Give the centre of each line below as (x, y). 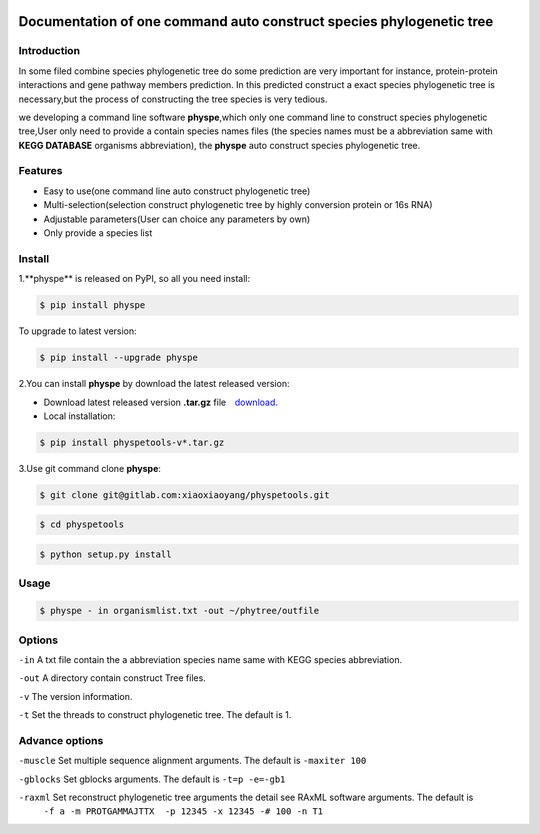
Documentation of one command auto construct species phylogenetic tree (256, 21)
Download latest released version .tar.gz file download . (161, 402)
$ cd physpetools (82, 524)
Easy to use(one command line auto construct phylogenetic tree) (177, 191)
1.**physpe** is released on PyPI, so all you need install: (134, 279)
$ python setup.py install (105, 554)
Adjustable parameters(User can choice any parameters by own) (177, 219)
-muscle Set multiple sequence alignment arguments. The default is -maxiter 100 (192, 761)
